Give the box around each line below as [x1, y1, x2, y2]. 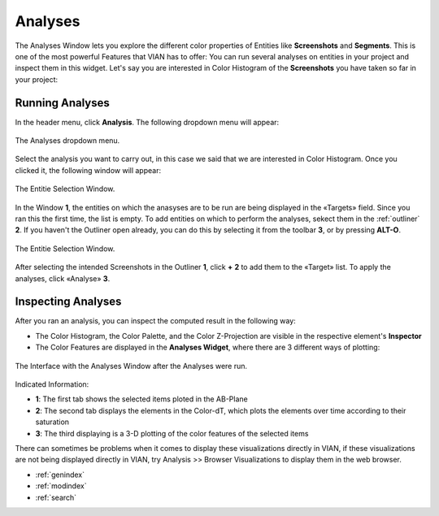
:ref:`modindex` [35, 481, 87, 491]
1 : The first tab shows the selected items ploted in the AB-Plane [35, 394, 248, 404]
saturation [35, 417, 69, 427]
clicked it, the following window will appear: [15, 165, 162, 175]
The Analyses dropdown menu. [15, 136, 120, 145]
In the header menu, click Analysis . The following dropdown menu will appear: [15, 117, 280, 127]
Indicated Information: [15, 379, 89, 389]
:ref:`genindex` [35, 470, 85, 479]
